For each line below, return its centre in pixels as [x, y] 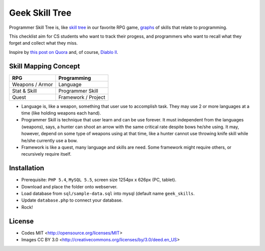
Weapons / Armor [33, 84]
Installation [26, 168]
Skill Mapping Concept [45, 66]
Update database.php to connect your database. [72, 200]
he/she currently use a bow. [50, 140]
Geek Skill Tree [40, 13]
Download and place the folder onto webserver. [69, 186]
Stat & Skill [24, 91]
